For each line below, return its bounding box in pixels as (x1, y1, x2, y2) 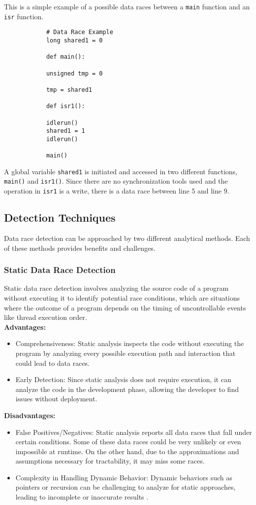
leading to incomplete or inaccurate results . (15, 492, 149, 502)
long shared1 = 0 (46, 37, 103, 44)
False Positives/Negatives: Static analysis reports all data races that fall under (15, 427, 252, 437)
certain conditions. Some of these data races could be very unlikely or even (15, 436, 241, 447)
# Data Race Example (46, 29, 113, 36)
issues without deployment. (15, 393, 97, 404)
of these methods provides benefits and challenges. (4, 242, 156, 253)
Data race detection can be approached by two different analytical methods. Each (4, 233, 250, 243)
